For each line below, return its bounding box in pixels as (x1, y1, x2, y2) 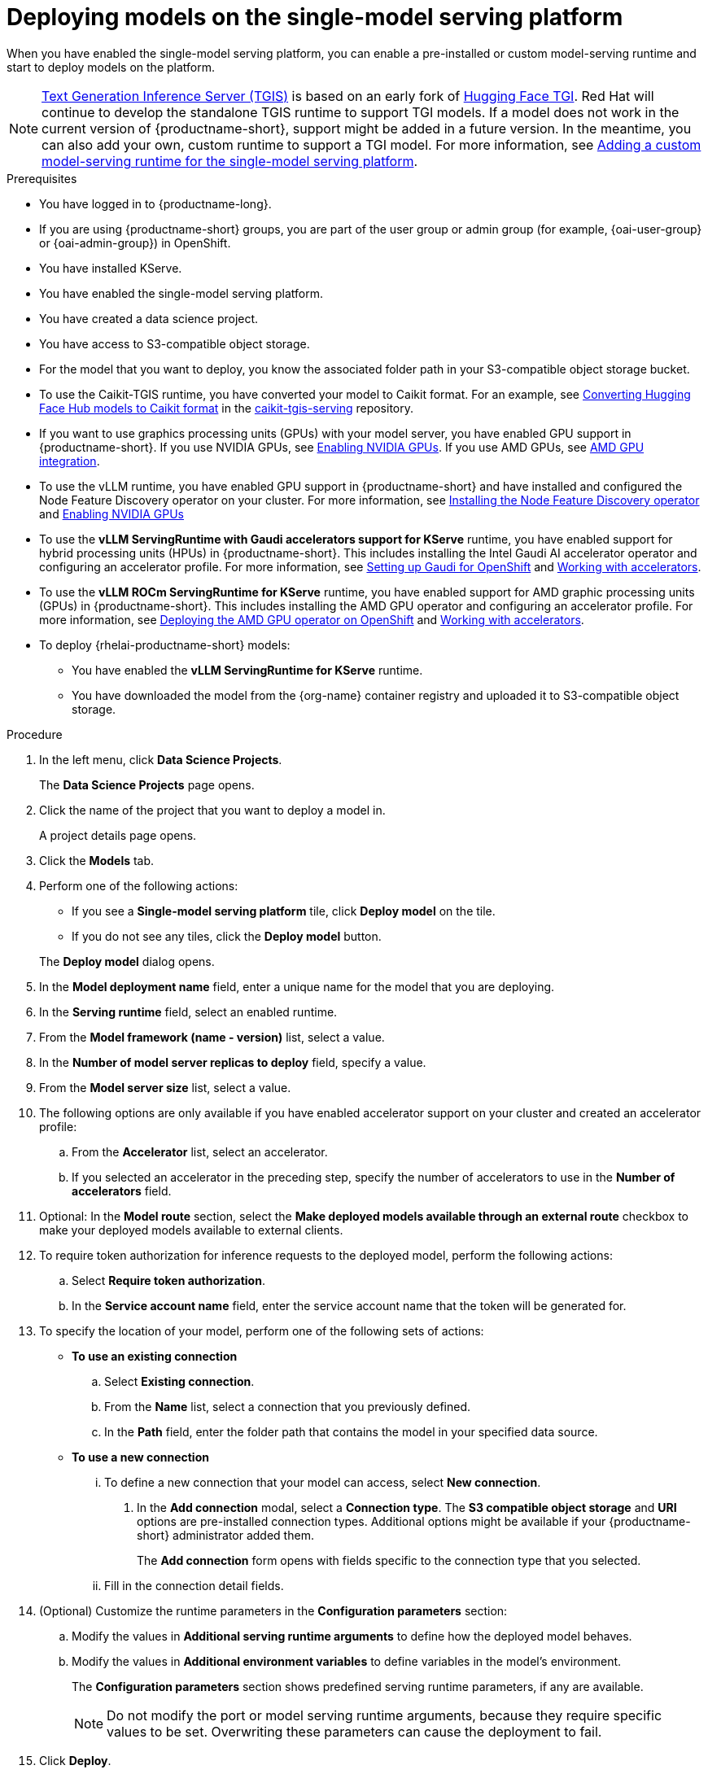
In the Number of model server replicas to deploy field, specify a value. (39, 1055, 426, 1069)
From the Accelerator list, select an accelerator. (72, 1144, 328, 1159)
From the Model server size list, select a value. (39, 1080, 291, 1095)
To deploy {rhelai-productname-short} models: (39, 637, 291, 652)
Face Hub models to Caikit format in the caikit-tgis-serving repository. (39, 400, 414, 415)
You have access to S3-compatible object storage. (39, 336, 310, 351)
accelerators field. (72, 1183, 172, 1198)
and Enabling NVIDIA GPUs (39, 506, 184, 521)
